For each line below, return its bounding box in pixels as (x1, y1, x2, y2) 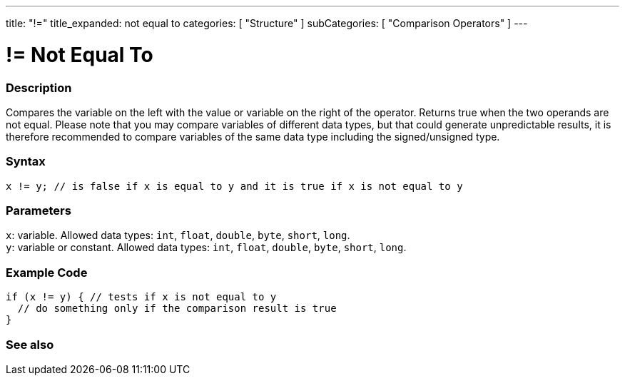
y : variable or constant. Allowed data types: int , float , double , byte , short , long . (6, 241, 407, 254)
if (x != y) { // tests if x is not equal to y (6, 291, 277, 303)
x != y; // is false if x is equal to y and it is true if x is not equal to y (6, 180, 463, 192)
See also (6, 337, 54, 352)
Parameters (6, 203, 71, 218)
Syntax (6, 154, 46, 169)
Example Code (6, 265, 88, 280)
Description (6, 80, 72, 95)
